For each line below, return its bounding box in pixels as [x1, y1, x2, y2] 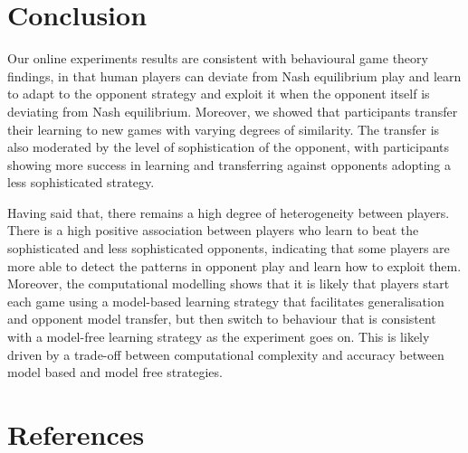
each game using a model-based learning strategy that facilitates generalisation [7, 291, 444, 310]
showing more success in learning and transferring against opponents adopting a [7, 155, 451, 174]
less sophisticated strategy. [7, 173, 155, 192]
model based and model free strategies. [7, 363, 223, 382]
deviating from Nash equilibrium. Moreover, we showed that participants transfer [7, 101, 458, 120]
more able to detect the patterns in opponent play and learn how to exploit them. [7, 256, 462, 275]
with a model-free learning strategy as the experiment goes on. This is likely [7, 327, 430, 346]
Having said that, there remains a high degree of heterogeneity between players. [7, 203, 450, 222]
